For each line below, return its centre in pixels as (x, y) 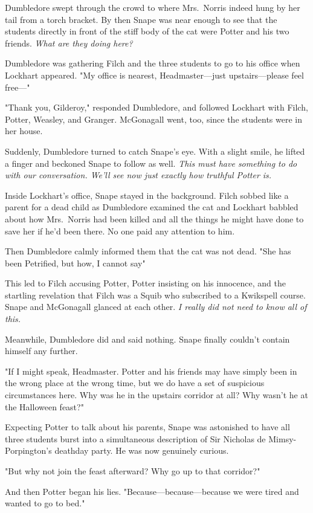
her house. (24, 131)
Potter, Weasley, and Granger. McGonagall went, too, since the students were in (154, 119)
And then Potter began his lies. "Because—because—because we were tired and (152, 491)
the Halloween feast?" (44, 406)
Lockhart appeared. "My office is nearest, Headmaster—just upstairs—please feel (154, 75)
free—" (18, 87)
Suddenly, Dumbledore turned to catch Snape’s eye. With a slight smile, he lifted (155, 151)
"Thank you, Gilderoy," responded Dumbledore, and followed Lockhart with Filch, (156, 107)
